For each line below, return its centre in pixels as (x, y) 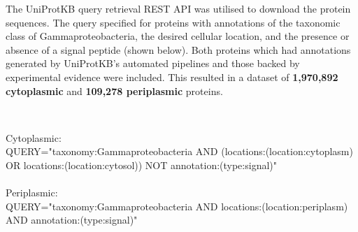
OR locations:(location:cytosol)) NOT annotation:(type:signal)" (141, 165)
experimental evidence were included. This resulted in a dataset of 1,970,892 (172, 77)
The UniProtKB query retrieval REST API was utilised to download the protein (178, 8)
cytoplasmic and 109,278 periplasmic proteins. (114, 90)
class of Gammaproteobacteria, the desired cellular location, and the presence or (178, 36)
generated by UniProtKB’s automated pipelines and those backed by (153, 63)
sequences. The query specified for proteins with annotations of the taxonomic (173, 22)
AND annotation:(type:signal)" (72, 220)
